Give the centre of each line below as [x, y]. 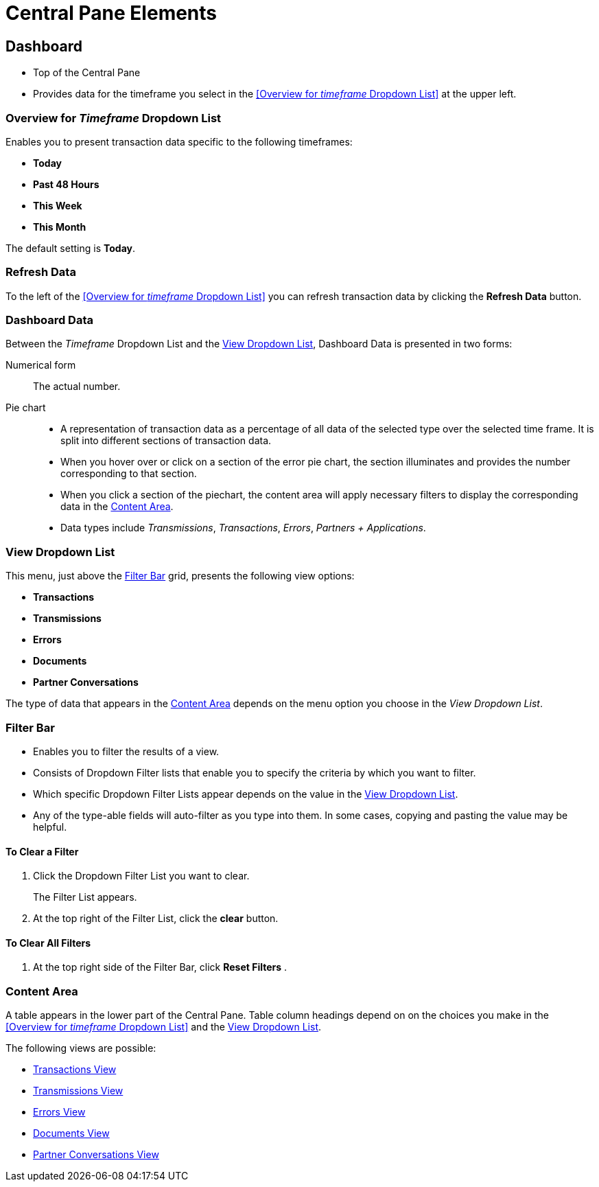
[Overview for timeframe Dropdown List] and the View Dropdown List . [164, 1027]
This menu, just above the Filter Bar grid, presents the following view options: [180, 576]
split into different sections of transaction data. [166, 441]
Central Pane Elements [111, 13]
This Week [58, 205]
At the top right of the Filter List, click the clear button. [156, 919]
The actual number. [77, 387]
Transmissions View [78, 1091]
